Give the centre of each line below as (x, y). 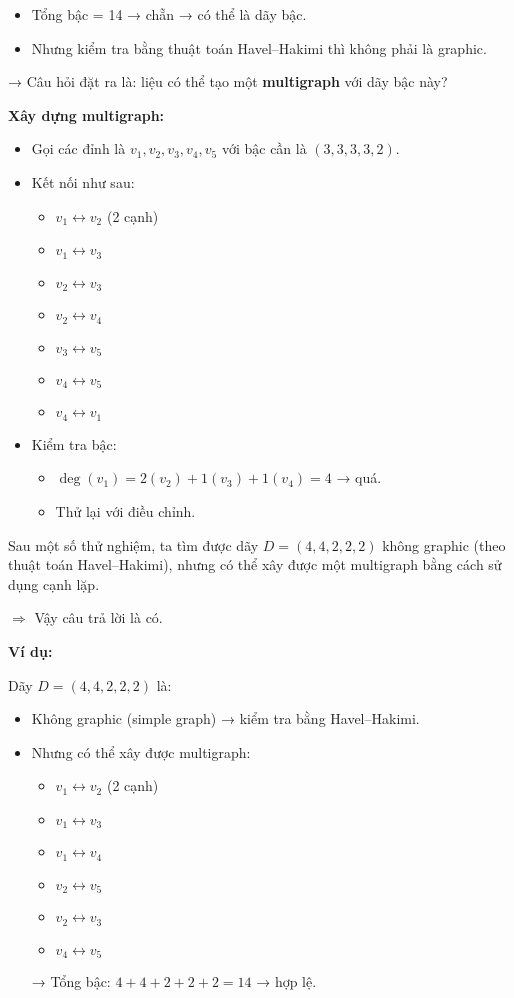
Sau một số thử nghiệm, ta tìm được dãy (133, 544)
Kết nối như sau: (83, 181)
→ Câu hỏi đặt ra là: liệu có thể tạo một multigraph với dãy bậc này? (228, 81)
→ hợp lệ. (286, 981)
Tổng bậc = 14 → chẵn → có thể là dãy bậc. (169, 14)
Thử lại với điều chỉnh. (125, 511)
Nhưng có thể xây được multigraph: (141, 751)
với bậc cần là (264, 148)
